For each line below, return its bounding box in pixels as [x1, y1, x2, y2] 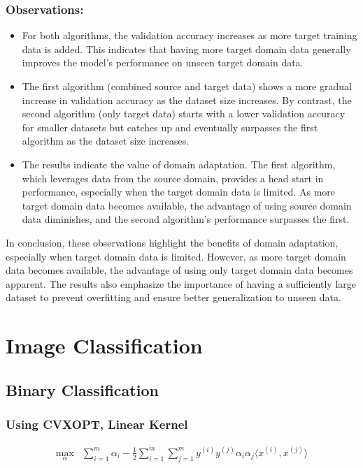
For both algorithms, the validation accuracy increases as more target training [22, 28, 357, 43]
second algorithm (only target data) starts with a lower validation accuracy [22, 106, 346, 121]
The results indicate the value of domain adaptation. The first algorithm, [22, 156, 336, 171]
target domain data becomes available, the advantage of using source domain [22, 198, 352, 212]
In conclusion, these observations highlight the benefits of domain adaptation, [6, 235, 339, 249]
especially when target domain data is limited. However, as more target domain [6, 249, 346, 263]
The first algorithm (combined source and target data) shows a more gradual [22, 79, 352, 93]
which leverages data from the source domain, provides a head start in [22, 170, 324, 185]
